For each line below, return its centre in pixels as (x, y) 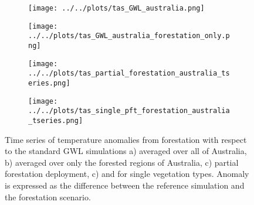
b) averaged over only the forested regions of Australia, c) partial (122, 162)
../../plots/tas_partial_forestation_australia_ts (129, 74)
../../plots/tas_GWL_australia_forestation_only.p (129, 36)
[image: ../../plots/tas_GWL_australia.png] (116, 8)
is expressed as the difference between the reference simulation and (125, 185)
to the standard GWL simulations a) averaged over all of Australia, (126, 151)
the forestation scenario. (48, 197)
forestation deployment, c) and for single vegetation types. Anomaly (127, 174)
